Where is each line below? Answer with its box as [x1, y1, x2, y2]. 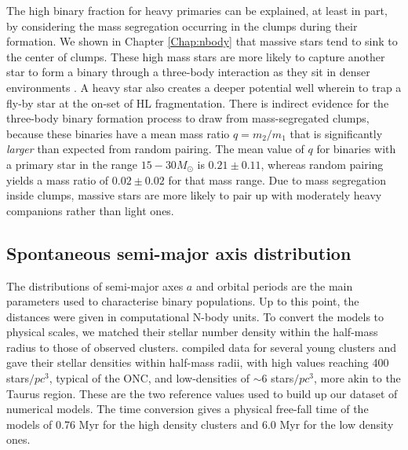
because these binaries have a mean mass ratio [6, 125, 230, 141]
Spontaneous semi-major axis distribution [6, 240, 352, 265]
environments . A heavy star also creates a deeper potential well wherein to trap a [6, 79, 402, 95]
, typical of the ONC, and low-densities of [49, 370, 250, 386]
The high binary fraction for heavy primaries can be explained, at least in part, [6, 2, 388, 18]
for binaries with [316, 141, 396, 157]
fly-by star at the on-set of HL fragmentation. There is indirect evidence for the [6, 94, 389, 111]
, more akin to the [313, 370, 401, 386]
